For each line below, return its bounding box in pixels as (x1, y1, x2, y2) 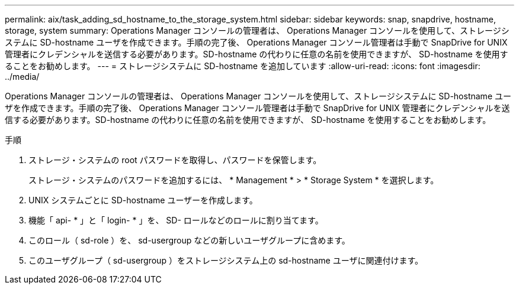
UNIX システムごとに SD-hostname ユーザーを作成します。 (28, 195, 258, 205)
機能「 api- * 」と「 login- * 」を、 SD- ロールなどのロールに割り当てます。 (28, 215, 323, 225)
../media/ (5, 72, 40, 82)
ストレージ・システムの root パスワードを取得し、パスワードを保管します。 (28, 155, 322, 165)
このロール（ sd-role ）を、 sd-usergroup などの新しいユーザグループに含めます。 (28, 235, 350, 245)
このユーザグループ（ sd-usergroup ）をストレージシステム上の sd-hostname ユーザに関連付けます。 (28, 255, 423, 265)
